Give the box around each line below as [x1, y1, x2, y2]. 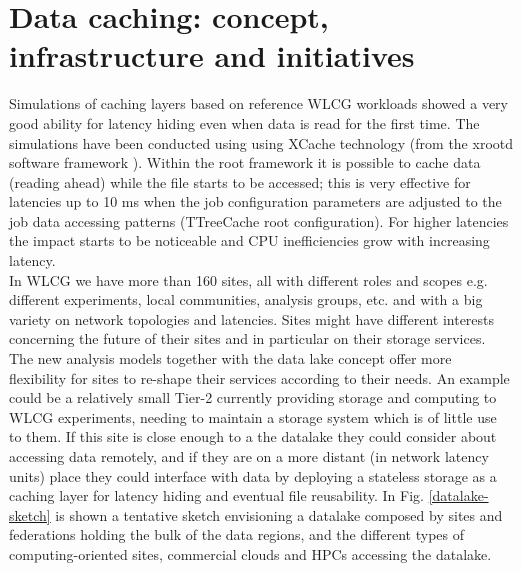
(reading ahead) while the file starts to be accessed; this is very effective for [9, 171, 471, 192]
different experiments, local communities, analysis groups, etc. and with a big [9, 289, 483, 310]
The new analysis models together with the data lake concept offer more [9, 348, 452, 369]
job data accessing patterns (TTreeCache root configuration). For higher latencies [9, 210, 509, 231]
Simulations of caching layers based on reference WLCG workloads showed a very [9, 93, 508, 114]
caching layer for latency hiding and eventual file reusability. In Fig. [9, 485, 424, 506]
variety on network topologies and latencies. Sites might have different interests [9, 308, 495, 329]
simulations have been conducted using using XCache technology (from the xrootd [9, 132, 513, 153]
